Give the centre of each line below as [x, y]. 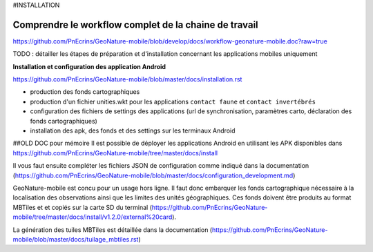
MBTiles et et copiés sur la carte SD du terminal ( [82, 207]
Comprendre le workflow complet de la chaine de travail [135, 25]
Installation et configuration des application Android [89, 66]
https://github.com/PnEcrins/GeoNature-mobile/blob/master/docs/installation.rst [127, 79]
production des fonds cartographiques [85, 92]
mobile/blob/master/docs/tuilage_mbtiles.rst [76, 239]
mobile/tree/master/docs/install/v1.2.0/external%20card [93, 217]
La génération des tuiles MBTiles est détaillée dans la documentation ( [113, 230]
